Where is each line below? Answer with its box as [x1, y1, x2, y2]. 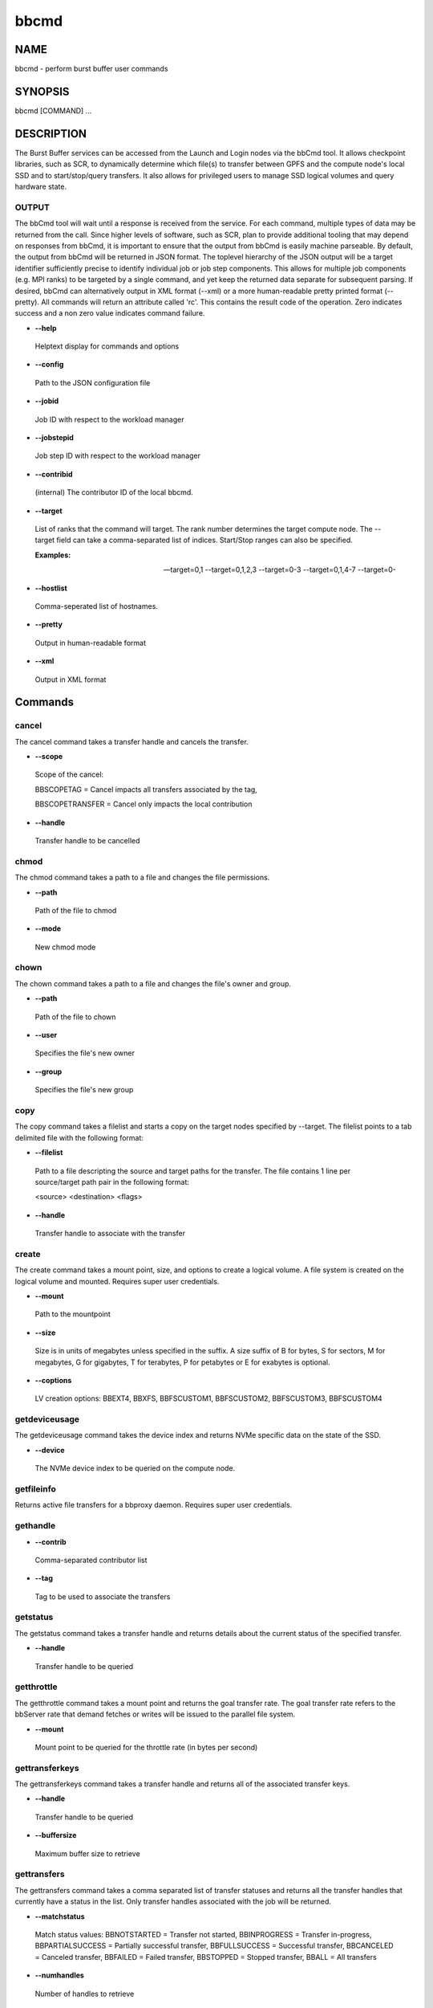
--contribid [34, 469, 73, 479]
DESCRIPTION [14, 127, 87, 141]
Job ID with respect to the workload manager [34, 414, 184, 424]
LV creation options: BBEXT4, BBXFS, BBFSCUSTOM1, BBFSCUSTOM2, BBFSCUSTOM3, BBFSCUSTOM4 [34, 1394, 382, 1403]
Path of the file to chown [34, 1012, 116, 1022]
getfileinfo [14, 1484, 56, 1495]
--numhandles [34, 1970, 84, 1980]
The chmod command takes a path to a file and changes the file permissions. [14, 872, 270, 883]
